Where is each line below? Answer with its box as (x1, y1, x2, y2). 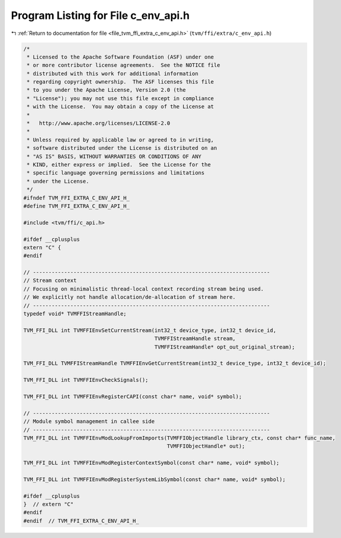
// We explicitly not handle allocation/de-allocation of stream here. (23, 294, 236, 301)
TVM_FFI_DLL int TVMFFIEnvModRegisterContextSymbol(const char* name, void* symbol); (23, 459, 279, 466)
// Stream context (23, 277, 77, 284)
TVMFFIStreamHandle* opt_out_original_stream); (154, 343, 295, 350)
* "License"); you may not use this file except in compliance (27, 95, 214, 102)
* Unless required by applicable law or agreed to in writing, (27, 136, 214, 143)
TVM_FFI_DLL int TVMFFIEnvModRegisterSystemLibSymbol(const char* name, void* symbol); (23, 476, 286, 482)
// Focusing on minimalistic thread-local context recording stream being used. (23, 285, 264, 292)
